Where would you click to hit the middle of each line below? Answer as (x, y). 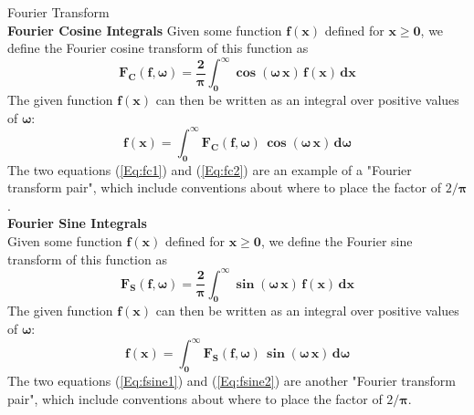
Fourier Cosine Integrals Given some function (145, 30)
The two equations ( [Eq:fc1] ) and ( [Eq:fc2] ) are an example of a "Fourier (210, 169)
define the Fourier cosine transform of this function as (158, 48)
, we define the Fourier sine (337, 240)
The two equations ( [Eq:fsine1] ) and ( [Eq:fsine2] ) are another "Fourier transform (232, 380)
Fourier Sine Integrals (77, 223)
